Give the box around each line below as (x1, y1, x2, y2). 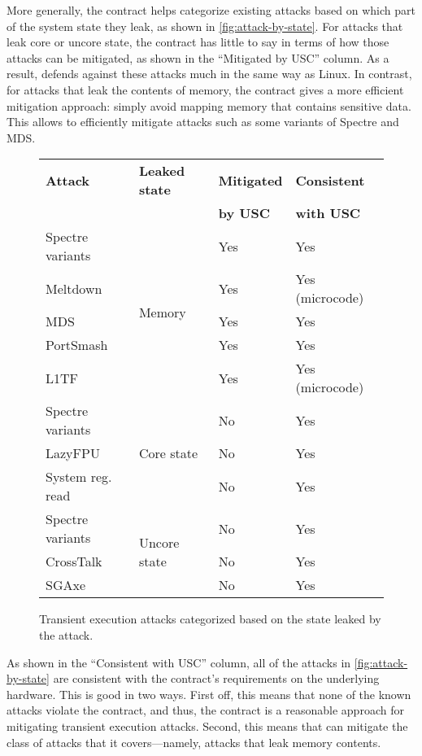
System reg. (46, 467, 112, 487)
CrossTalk (46, 552, 102, 571)
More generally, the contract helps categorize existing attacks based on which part (7, 2, 415, 18)
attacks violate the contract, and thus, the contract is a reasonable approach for (7, 701, 404, 719)
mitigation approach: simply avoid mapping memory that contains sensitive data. (7, 97, 411, 114)
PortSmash (46, 335, 108, 355)
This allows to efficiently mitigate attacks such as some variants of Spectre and (7, 113, 399, 130)
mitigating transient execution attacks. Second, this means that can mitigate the (7, 717, 408, 734)
